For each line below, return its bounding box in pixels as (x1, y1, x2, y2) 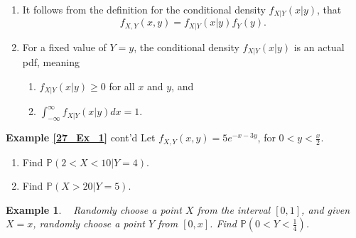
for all (109, 78, 135, 93)
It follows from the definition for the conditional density (22, 2, 266, 16)
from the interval (197, 202, 271, 217)
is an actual (293, 39, 345, 54)
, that (317, 2, 342, 16)
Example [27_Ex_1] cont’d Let (6, 130, 156, 145)
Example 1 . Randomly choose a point (6, 202, 182, 217)
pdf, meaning (22, 55, 80, 70)
